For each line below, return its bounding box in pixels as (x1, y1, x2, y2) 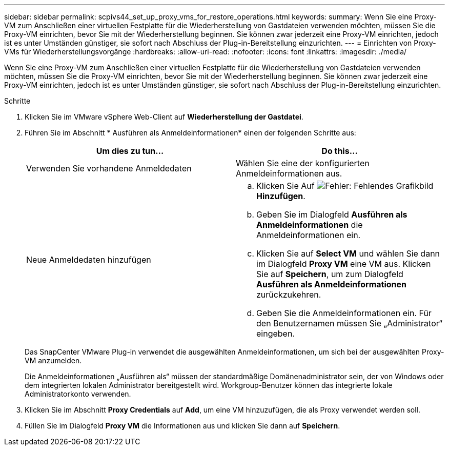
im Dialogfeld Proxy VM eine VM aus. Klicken (256, 259, 431, 269)
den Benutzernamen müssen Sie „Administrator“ (256, 318, 443, 328)
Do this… (321, 146, 358, 156)
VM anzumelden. (25, 356, 82, 365)
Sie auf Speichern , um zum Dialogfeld (256, 269, 403, 279)
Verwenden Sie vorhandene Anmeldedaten (26, 163, 192, 173)
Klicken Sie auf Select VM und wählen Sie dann (256, 248, 440, 259)
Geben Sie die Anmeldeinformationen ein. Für (256, 308, 432, 318)
